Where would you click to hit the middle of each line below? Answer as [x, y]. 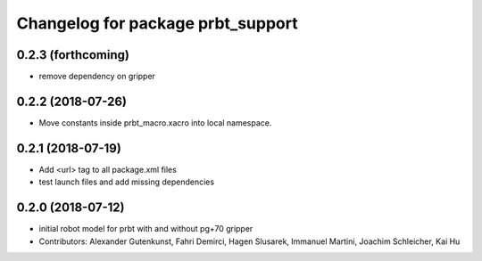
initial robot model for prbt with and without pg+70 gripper [146, 229]
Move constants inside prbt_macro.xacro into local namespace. [155, 122]
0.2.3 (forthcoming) [73, 55]
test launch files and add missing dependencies [126, 182]
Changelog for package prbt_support [157, 23]
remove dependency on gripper [97, 77]
